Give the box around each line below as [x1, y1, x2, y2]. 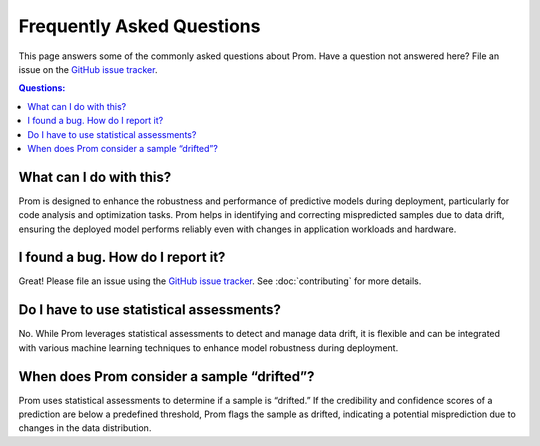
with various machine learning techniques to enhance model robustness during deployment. [18, 341, 399, 354]
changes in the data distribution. [18, 422, 152, 434]
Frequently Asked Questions [18, 15, 261, 37]
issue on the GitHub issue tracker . [18, 63, 158, 75]
